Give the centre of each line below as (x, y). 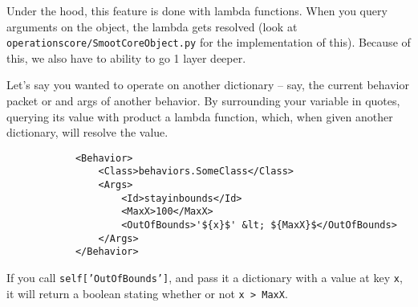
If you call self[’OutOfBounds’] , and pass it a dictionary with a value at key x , (205, 278)
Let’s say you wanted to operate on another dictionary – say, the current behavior (208, 85)
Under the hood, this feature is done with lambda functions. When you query (197, 10)
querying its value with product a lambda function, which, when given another (200, 116)
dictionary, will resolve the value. (87, 132)
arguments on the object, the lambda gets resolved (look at (152, 26)
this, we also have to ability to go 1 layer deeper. (126, 57)
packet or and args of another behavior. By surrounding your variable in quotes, (203, 101)
